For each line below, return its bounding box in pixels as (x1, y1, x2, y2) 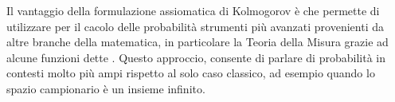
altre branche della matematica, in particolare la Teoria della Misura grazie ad (6, 33, 389, 50)
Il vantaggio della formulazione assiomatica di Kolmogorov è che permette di (6, 2, 380, 18)
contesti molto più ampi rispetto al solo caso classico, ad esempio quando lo (6, 65, 375, 81)
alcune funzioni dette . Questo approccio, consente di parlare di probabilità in (6, 49, 385, 65)
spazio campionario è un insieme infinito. (6, 80, 205, 96)
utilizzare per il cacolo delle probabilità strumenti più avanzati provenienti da (6, 18, 384, 34)
